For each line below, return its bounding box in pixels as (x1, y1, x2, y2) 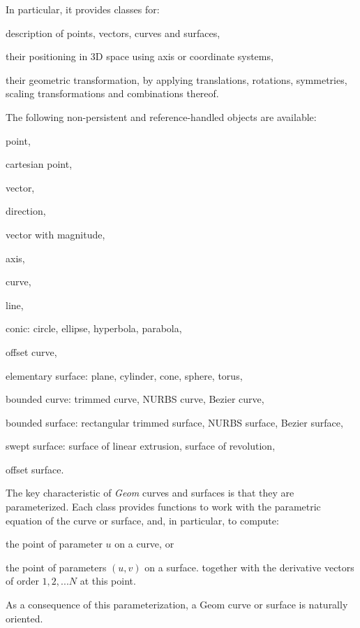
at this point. (80, 573, 136, 588)
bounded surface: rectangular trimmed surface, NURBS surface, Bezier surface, (6, 415, 343, 429)
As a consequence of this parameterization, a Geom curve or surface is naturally (6, 597, 348, 612)
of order (6, 573, 39, 588)
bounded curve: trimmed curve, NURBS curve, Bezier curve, (6, 392, 264, 406)
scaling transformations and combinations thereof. (6, 86, 219, 101)
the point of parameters (6, 559, 107, 574)
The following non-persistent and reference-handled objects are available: (6, 109, 317, 124)
